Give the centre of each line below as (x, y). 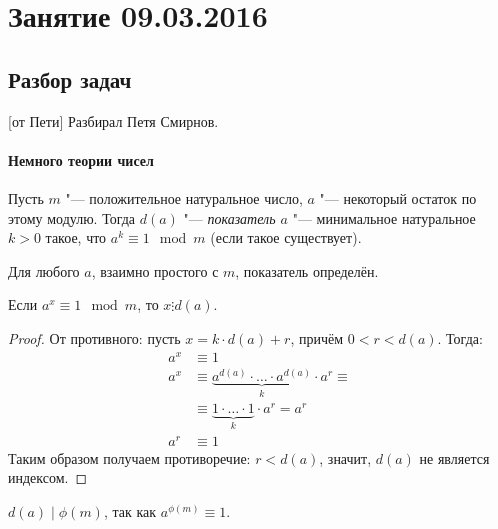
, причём (317, 337)
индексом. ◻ (48, 477)
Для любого (44, 270)
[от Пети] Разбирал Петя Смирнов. (113, 120)
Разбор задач (70, 78)
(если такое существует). (286, 237)
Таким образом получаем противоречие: (129, 457)
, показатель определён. (307, 270)
